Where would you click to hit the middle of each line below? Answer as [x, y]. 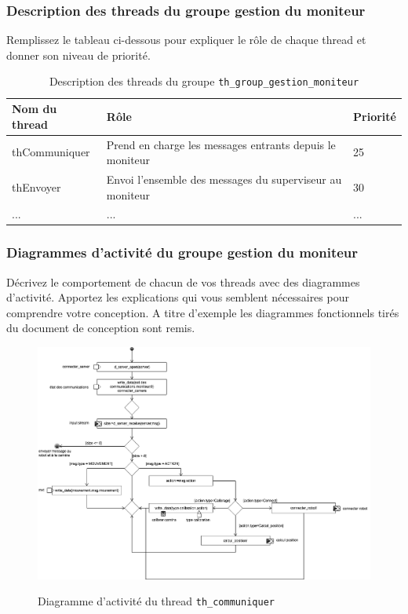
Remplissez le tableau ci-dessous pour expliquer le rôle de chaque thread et [186, 40]
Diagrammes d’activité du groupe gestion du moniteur [182, 252]
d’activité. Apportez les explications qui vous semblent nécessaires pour [178, 297]
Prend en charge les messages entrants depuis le [221, 144]
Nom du [35, 109]
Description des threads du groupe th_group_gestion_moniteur [204, 81]
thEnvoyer [36, 186]
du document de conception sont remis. [101, 328]
